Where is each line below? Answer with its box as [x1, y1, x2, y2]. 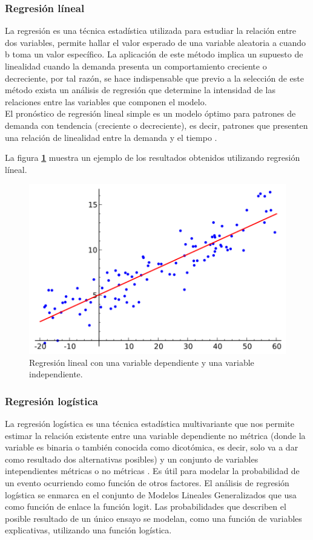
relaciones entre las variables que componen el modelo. [5, 95, 207, 108]
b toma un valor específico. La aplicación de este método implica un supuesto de [5, 48, 303, 60]
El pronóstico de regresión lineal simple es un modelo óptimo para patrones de [5, 107, 296, 120]
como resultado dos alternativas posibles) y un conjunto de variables [5, 452, 259, 465]
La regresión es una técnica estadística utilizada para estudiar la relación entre [5, 24, 297, 37]
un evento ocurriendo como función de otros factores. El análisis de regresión [5, 477, 289, 489]
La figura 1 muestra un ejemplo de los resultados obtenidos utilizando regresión [5, 151, 300, 164]
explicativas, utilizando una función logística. [5, 524, 172, 536]
